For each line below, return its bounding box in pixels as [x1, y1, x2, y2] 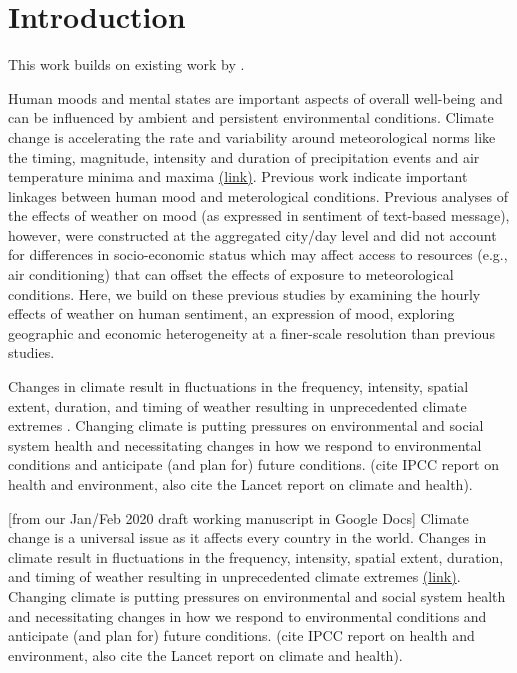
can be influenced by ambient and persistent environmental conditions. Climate [8, 107, 494, 128]
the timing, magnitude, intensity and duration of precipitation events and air [8, 146, 480, 167]
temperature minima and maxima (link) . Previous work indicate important [8, 166, 468, 187]
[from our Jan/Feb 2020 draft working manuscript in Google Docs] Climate [8, 507, 469, 528]
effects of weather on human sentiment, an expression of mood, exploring [8, 303, 455, 324]
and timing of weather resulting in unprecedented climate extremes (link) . [8, 566, 461, 587]
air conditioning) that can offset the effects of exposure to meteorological [8, 264, 454, 285]
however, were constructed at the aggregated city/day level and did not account [8, 224, 497, 245]
